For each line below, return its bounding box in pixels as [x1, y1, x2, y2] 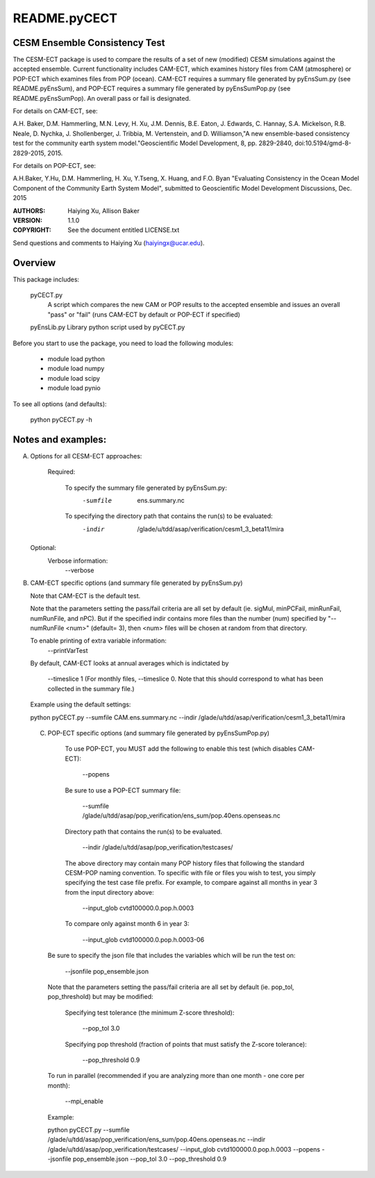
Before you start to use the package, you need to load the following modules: [12, 339, 234, 347]
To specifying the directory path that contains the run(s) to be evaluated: [65, 512, 274, 520]
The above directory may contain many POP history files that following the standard [65, 858, 305, 868]
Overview [12, 257, 56, 269]
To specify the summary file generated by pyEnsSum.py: [65, 483, 227, 492]
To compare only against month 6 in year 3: [65, 920, 190, 928]
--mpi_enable [65, 1097, 103, 1106]
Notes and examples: [12, 433, 107, 445]
